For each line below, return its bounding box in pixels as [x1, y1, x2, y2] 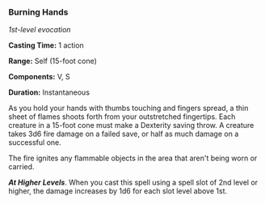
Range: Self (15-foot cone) [8, 56, 97, 66]
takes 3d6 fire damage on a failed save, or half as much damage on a [8, 129, 239, 139]
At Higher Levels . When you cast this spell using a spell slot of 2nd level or [8, 177, 259, 188]
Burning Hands [8, 6, 69, 18]
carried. [8, 162, 35, 172]
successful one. [8, 138, 62, 147]
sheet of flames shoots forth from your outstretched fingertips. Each [8, 112, 236, 121]
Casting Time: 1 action [8, 40, 85, 50]
